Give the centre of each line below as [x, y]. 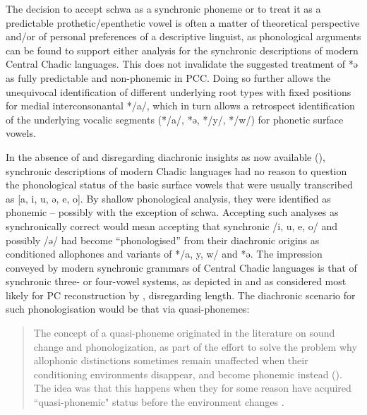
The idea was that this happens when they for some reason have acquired [192, 388]
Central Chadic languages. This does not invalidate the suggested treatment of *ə [182, 64]
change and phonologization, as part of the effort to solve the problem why [195, 346]
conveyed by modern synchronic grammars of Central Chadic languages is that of [181, 267]
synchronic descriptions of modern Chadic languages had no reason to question [176, 170]
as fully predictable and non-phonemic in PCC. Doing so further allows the [168, 77]
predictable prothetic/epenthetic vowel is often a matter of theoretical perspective [183, 22]
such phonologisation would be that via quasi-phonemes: [128, 309]
